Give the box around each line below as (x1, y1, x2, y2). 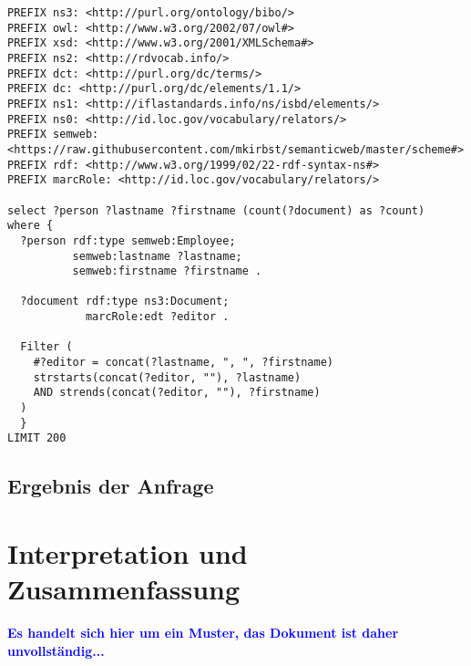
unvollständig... (7, 640, 105, 660)
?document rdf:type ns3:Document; (20, 295, 230, 308)
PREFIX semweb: (7, 128, 99, 141)
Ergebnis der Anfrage (7, 472, 214, 500)
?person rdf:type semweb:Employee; (20, 234, 236, 247)
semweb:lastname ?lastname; (72, 249, 242, 263)
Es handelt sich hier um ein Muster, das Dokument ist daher (7, 623, 399, 642)
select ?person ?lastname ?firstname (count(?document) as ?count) (7, 203, 425, 217)
